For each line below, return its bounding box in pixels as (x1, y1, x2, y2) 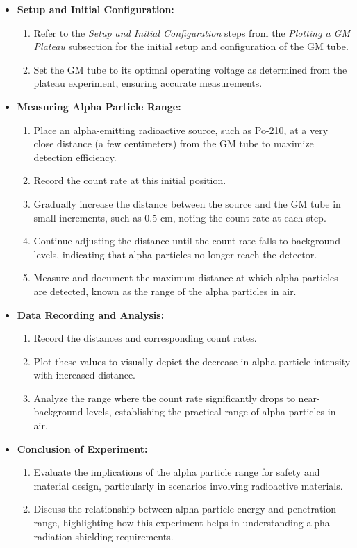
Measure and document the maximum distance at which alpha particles (33, 270, 338, 285)
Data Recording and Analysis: (17, 307, 165, 322)
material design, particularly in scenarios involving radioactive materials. (33, 478, 343, 492)
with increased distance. (33, 367, 136, 382)
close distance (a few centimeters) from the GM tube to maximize (33, 136, 314, 151)
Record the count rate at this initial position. (33, 173, 226, 188)
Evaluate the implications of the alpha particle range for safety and (33, 465, 320, 479)
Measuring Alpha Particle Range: (17, 99, 181, 113)
